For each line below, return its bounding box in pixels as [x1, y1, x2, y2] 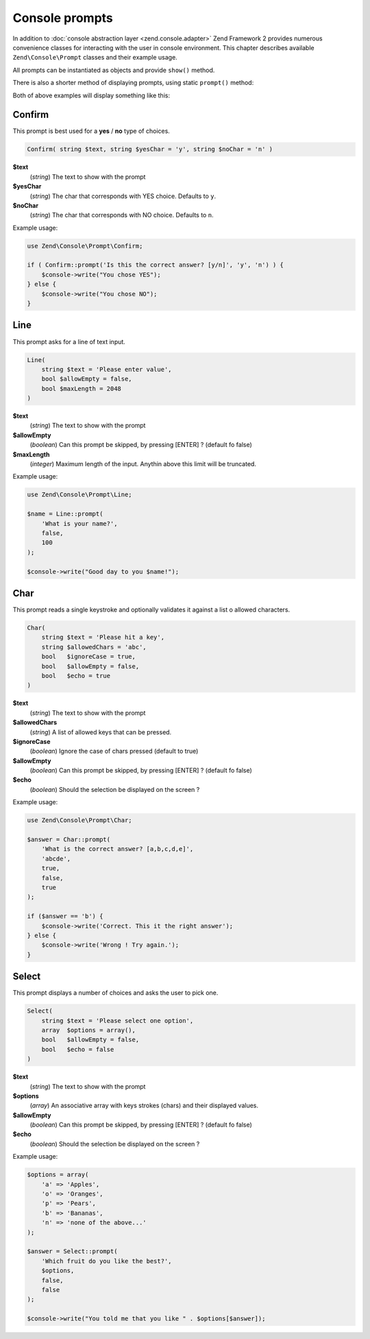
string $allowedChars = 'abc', [41, 643, 147, 651]
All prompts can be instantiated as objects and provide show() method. [12, 66, 215, 74]
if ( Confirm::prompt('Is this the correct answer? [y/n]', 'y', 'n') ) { [27, 261, 284, 269]
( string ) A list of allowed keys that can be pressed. [29, 727, 172, 736]
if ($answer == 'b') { [27, 913, 103, 920]
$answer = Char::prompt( [27, 836, 111, 843]
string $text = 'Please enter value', [41, 365, 172, 373]
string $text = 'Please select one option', [41, 1017, 194, 1024]
